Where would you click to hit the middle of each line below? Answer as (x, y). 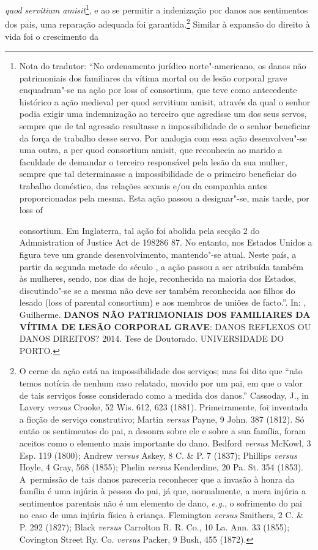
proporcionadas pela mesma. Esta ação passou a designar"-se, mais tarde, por (164, 198)
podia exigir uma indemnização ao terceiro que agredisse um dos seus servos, (163, 114)
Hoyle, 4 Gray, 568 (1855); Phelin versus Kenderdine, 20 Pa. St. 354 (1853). (161, 467)
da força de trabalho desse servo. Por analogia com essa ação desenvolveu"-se (163, 137)
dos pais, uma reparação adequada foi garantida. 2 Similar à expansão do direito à (157, 23)
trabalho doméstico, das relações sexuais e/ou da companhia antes (143, 186)
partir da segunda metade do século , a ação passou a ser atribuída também (161, 266)
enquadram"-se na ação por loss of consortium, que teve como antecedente (158, 90)
